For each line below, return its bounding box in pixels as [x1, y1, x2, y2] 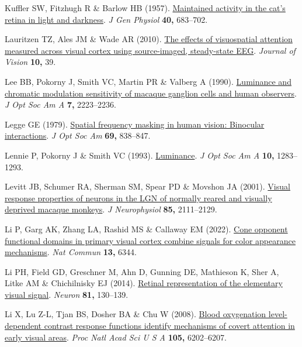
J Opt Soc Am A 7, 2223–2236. [5, 98, 116, 111]
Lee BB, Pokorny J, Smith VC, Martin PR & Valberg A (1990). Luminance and [5, 75, 291, 87]
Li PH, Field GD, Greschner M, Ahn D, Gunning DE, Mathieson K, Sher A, [5, 265, 279, 277]
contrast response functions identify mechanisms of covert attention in [44, 319, 295, 332]
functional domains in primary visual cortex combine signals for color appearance [5, 234, 296, 246]
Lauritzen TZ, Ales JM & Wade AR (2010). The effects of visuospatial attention [5, 33, 293, 45]
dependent [5, 319, 42, 332]
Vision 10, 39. [5, 56, 56, 68]
